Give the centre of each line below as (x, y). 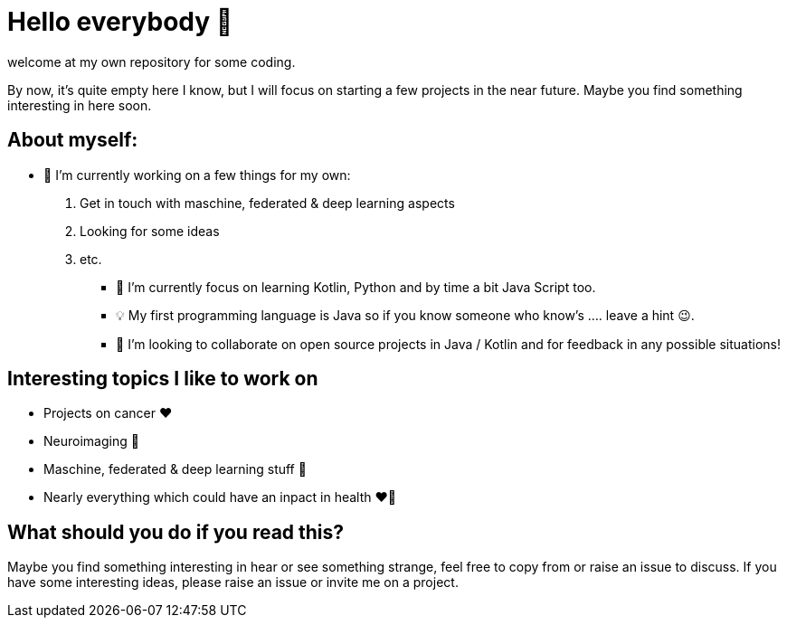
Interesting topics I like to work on (163, 379)
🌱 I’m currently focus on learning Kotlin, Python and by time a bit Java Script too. (356, 287)
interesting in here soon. (80, 105)
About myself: (73, 140)
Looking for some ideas (150, 231)
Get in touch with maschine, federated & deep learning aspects (267, 203)
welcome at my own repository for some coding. (152, 62)
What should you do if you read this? (176, 532)
